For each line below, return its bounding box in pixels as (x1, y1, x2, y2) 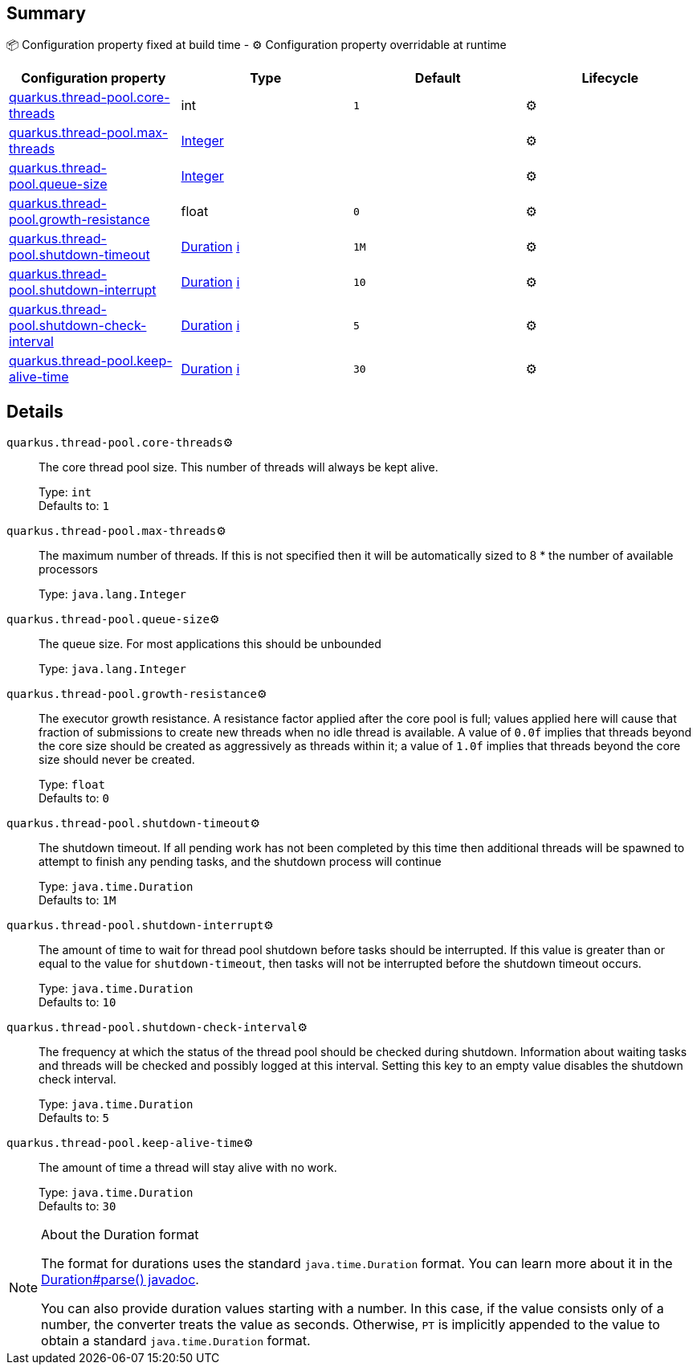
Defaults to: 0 (39, 791, 109, 806)
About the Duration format (41, 1226, 199, 1243)
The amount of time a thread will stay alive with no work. (39, 1161, 337, 1175)
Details (6, 401, 63, 422)
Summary (6, 3, 86, 23)
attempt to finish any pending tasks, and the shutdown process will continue (39, 855, 442, 869)
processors (39, 562, 98, 577)
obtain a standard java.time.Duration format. (41, 1332, 311, 1349)
